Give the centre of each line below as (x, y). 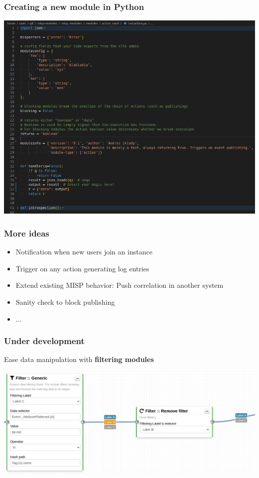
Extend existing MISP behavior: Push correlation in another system (120, 285)
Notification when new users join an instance (84, 252)
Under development (44, 341)
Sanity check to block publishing (65, 302)
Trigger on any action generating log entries (82, 268)
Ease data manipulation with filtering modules (79, 359)
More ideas (27, 233)
